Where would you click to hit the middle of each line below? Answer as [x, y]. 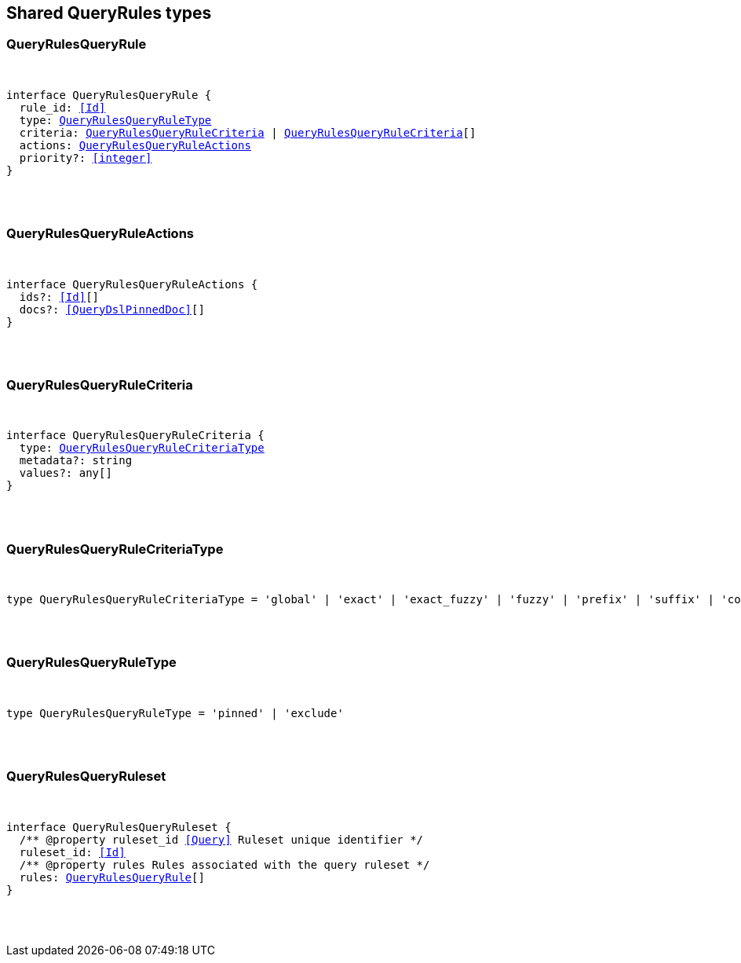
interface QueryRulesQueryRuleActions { [132, 284]
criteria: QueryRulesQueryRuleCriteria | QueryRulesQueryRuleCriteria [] [248, 132]
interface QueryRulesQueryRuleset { [119, 827]
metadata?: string [76, 461]
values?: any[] [66, 473]
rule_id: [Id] [62, 107]
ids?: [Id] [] [59, 297]
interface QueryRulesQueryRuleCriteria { [135, 436]
